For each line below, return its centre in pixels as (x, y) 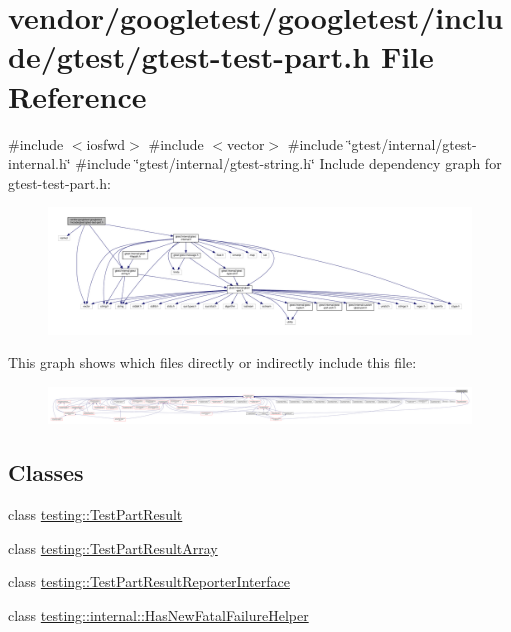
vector (246, 143)
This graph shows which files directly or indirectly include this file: (212, 362)
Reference (77, 95)
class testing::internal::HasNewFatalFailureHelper (158, 614)
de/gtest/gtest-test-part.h (189, 56)
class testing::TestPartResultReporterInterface (149, 581)
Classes (46, 472)
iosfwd (106, 143)
